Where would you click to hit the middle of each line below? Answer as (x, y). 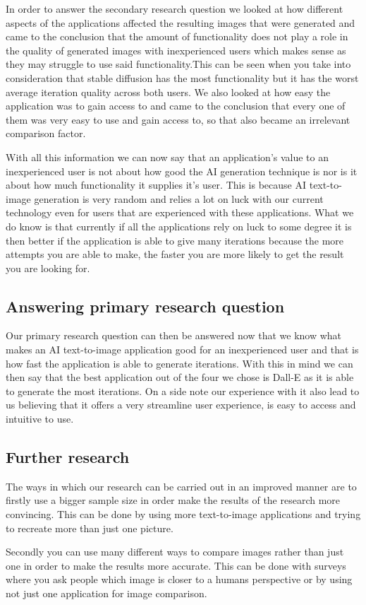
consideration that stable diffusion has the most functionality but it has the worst (182, 77)
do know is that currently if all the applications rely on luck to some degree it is (179, 226)
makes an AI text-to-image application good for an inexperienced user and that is (182, 350)
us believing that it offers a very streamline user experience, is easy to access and (181, 405)
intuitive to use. (40, 419)
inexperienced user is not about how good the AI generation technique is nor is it (182, 171)
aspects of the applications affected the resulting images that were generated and (181, 22)
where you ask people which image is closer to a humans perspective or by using (179, 579)
